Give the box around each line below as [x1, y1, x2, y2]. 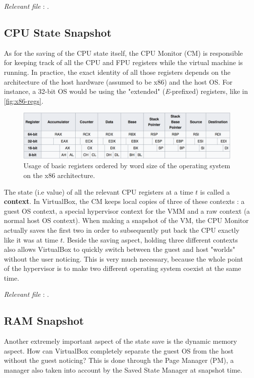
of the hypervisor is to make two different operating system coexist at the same [4, 263, 241, 273]
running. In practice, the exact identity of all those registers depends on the [4, 67, 231, 77]
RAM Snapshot [4, 313, 84, 328]
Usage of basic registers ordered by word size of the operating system [23, 160, 231, 171]
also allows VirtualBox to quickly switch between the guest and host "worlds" [4, 244, 235, 254]
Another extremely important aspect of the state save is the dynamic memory [4, 336, 237, 346]
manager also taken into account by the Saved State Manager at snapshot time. [4, 365, 242, 375]
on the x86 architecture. [23, 170, 95, 180]
